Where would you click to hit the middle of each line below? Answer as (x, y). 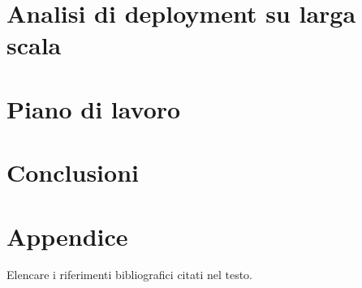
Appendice (67, 236)
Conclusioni (73, 172)
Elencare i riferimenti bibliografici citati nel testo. (130, 275)
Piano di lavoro (94, 108)
